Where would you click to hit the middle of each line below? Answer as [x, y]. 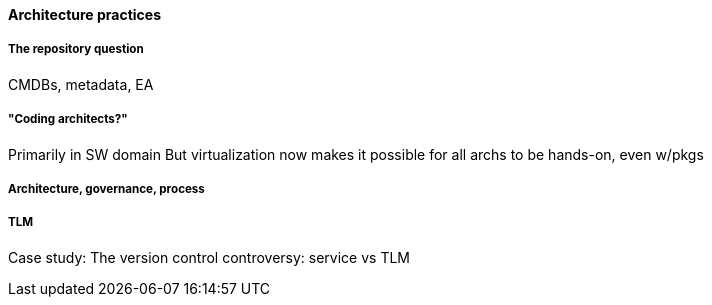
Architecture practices [85, 14]
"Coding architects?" [68, 119]
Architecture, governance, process [106, 188]
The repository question [76, 49]
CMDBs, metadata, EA [81, 84]
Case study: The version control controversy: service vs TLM [209, 257]
